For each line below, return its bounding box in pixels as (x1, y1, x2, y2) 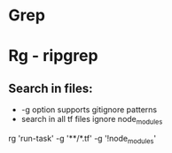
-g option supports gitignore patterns (20, 104, 158, 115)
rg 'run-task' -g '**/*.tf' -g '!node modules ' (8, 133, 157, 146)
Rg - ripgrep (8, 46, 98, 66)
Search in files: (8, 80, 94, 96)
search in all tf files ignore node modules (20, 114, 163, 126)
